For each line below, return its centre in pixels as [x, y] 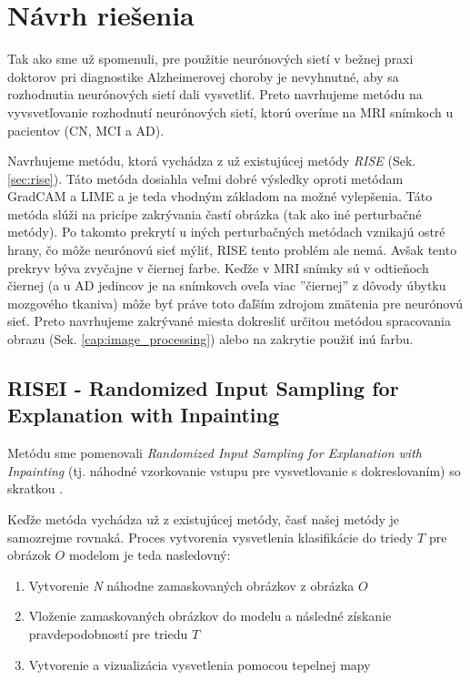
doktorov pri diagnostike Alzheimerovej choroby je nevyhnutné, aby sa [203, 76]
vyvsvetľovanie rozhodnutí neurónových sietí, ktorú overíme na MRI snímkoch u [230, 112]
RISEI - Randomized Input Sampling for [203, 388]
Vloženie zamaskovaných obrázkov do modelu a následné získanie [210, 616]
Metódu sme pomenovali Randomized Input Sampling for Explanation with [215, 453]
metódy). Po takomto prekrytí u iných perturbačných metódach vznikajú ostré [226, 232]
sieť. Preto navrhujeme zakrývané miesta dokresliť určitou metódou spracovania [230, 321]
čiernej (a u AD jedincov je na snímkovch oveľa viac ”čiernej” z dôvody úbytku [227, 285]
